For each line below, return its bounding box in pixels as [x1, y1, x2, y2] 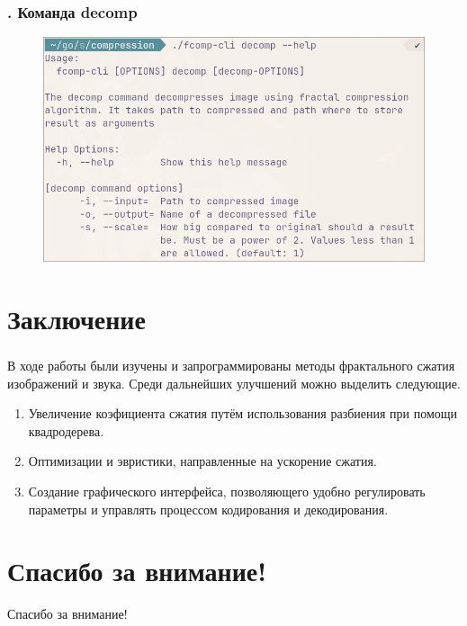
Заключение [7, 300, 146, 336]
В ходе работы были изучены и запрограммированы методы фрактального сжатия [7, 356, 455, 375]
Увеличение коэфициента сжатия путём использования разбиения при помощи [28, 404, 458, 423]
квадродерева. [28, 421, 104, 440]
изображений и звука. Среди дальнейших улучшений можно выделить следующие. [7, 373, 461, 392]
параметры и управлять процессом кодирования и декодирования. [28, 499, 389, 518]
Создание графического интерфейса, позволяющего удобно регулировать [28, 482, 426, 501]
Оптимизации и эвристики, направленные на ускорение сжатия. [28, 452, 377, 470]
